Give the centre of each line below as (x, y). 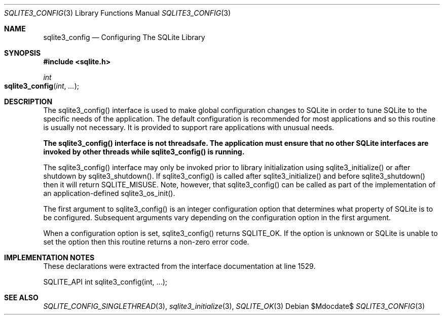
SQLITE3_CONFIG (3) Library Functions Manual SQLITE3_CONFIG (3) (117, 13)
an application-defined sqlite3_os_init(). (109, 193)
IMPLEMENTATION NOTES (49, 257)
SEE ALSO (21, 297)
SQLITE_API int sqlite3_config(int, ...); (105, 282)
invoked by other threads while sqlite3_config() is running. (144, 152)
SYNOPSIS (23, 53)
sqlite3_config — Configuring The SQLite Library (124, 37)
